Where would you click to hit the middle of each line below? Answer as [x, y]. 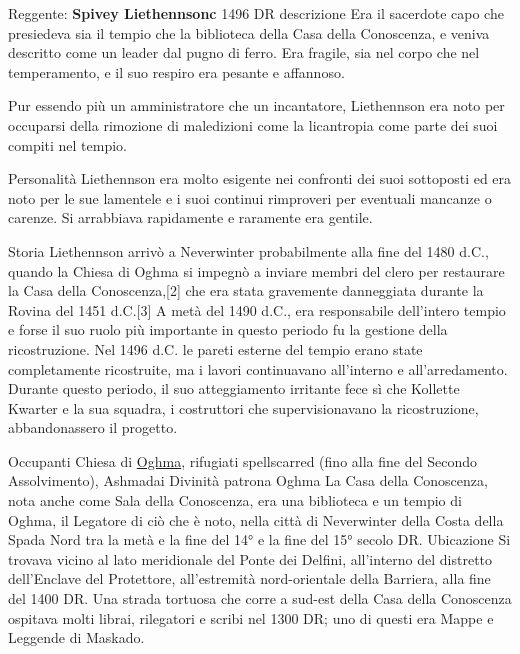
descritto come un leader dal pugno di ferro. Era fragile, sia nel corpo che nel [244, 52]
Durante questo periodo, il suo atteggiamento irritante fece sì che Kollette [234, 388]
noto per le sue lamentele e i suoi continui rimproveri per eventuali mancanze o [250, 197]
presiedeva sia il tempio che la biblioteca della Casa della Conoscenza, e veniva [249, 32]
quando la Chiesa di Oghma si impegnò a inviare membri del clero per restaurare [256, 270]
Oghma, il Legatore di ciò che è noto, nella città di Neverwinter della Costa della [256, 519]
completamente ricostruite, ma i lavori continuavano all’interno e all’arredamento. [258, 368]
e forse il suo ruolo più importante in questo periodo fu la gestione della [228, 329]
